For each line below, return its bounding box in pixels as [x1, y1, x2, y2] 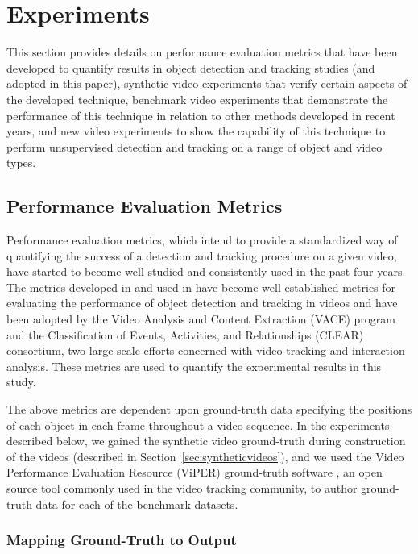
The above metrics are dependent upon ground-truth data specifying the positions [6, 401, 412, 418]
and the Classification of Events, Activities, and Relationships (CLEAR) [6, 326, 364, 343]
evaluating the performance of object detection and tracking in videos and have [6, 294, 398, 311]
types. [6, 154, 36, 171]
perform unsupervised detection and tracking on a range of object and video [6, 138, 383, 155]
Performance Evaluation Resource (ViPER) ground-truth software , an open [6, 464, 383, 481]
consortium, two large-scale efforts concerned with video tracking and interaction [6, 342, 405, 359]
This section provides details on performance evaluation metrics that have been [6, 44, 398, 60]
